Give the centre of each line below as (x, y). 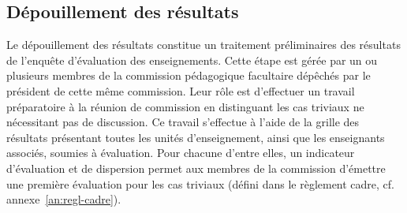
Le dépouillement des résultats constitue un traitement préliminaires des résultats (203, 45)
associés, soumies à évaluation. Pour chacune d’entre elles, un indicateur (181, 153)
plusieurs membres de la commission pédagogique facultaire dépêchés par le (189, 75)
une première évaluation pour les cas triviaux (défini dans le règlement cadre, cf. (201, 183)
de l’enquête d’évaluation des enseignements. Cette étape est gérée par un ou (192, 60)
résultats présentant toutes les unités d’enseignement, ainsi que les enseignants (196, 137)
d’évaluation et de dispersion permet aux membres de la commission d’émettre (196, 168)
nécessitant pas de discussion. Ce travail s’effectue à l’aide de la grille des (183, 122)
